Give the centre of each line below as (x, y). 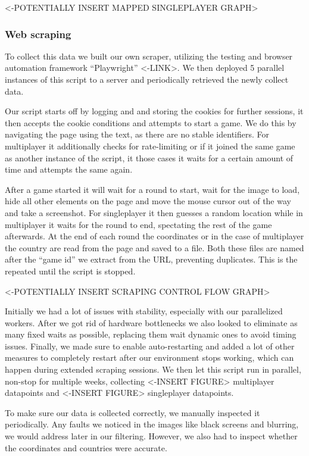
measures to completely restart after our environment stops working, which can (149, 357)
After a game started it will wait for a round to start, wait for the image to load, (152, 189)
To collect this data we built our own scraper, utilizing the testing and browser (149, 56)
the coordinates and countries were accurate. (86, 447)
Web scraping (38, 34)
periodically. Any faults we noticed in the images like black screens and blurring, (152, 424)
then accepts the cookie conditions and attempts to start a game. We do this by (151, 122)
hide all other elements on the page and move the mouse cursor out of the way (148, 201)
